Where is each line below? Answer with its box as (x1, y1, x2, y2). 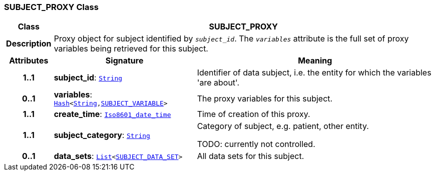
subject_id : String (54, 72, 123, 83)
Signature (105, 55, 144, 66)
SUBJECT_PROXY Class (4, 2, 99, 12)
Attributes (9, 55, 49, 66)
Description (6, 38, 52, 49)
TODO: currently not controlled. (197, 139, 315, 149)
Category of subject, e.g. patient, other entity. (197, 121, 369, 131)
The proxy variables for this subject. (197, 93, 333, 103)
